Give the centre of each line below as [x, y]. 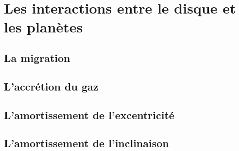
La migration [37, 57]
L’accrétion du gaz [51, 86]
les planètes [43, 27]
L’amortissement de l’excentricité [89, 114]
